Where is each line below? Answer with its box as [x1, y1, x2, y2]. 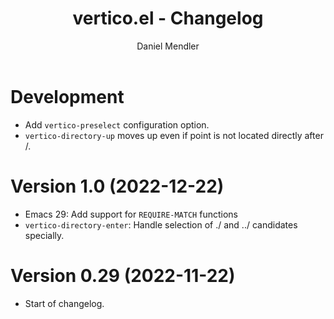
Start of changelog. [24, 297, 105, 309]
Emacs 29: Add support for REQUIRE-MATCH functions [24, 208, 238, 220]
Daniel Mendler [136, 40, 200, 52]
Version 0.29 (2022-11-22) [10, 264, 236, 287]
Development [10, 85, 125, 108]
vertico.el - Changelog [72, 7, 264, 30]
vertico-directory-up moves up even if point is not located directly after [24, 129, 324, 141]
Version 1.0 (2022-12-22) [10, 175, 225, 197]
